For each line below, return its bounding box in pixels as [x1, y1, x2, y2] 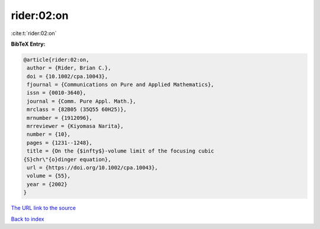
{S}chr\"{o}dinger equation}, [23, 156, 111, 163]
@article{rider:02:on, [23, 56, 89, 63]
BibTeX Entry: [11, 40, 46, 47]
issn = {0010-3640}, [27, 90, 87, 96]
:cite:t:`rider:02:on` [11, 30, 57, 37]
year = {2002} [27, 181, 68, 187]
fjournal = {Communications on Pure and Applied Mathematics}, [27, 81, 215, 88]
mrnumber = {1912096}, [27, 114, 93, 121]
